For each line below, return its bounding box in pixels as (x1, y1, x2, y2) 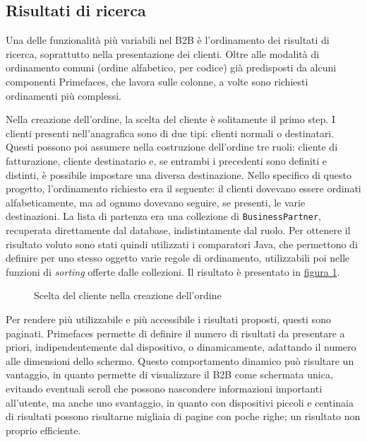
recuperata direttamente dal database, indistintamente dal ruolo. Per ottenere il (6, 222, 351, 237)
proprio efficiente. (6, 422, 81, 437)
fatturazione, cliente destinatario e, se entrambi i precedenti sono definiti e (6, 153, 327, 168)
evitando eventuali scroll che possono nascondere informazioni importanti (6, 380, 323, 395)
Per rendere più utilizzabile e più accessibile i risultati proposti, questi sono (6, 311, 331, 326)
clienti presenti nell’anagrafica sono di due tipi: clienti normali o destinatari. (6, 125, 335, 140)
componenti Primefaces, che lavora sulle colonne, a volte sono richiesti (6, 74, 308, 88)
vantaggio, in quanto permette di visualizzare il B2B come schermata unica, (6, 367, 333, 382)
